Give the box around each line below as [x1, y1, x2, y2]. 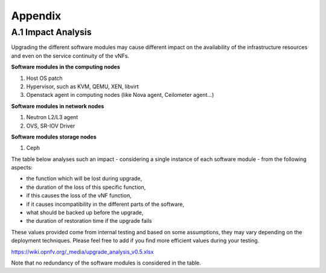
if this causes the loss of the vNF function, [26, 192, 132, 199]
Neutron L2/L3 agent [26, 114, 78, 121]
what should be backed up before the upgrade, [26, 209, 144, 216]
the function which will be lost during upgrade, [26, 175, 142, 182]
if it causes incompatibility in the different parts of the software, [26, 200, 185, 208]
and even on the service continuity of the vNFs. [11, 52, 130, 59]
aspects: [11, 164, 33, 171]
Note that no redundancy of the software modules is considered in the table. [11, 259, 202, 266]
